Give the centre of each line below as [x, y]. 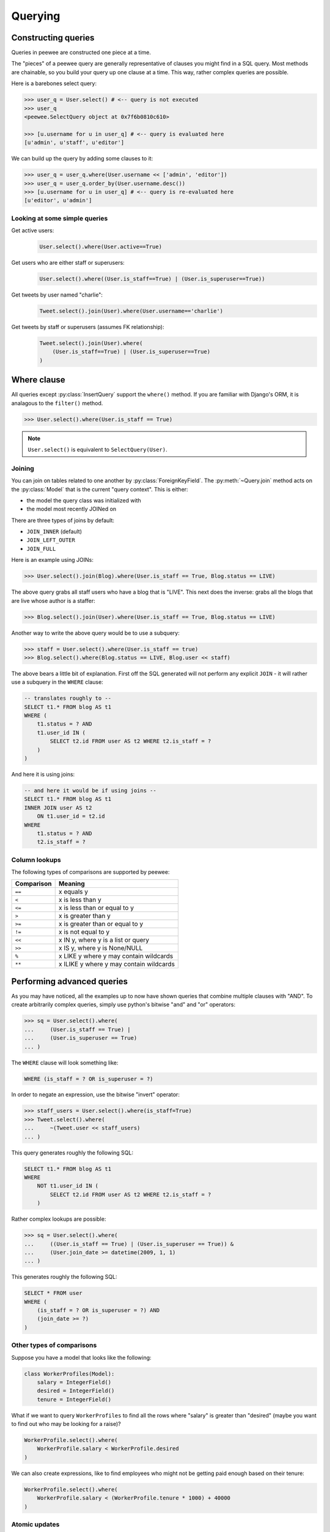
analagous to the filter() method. [57, 403]
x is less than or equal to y [96, 908]
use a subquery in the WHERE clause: [57, 682]
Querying [36, 16]
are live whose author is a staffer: [53, 601]
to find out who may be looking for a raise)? [66, 1424]
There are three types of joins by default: [63, 520]
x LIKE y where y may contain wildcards [116, 956]
